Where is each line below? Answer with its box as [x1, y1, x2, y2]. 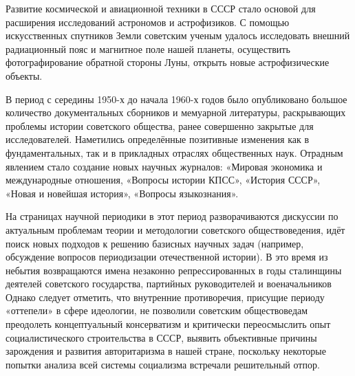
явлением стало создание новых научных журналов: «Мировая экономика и [6, 159, 323, 173]
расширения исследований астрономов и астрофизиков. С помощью [6, 14, 290, 29]
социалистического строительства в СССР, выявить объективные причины [6, 330, 317, 344]
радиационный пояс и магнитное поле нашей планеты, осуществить [6, 41, 290, 56]
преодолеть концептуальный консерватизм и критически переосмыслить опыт [6, 317, 331, 331]
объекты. [6, 68, 43, 82]
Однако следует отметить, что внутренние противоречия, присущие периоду [6, 289, 325, 304]
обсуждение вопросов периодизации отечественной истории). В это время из [6, 250, 328, 264]
